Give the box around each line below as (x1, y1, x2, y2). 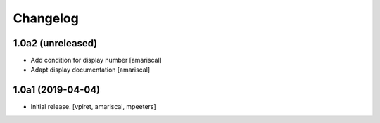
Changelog (13, 11, 79, 26)
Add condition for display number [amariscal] (30, 56, 162, 65)
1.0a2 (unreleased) (13, 37, 98, 49)
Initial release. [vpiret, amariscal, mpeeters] (30, 103, 156, 111)
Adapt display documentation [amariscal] (30, 65, 151, 74)
